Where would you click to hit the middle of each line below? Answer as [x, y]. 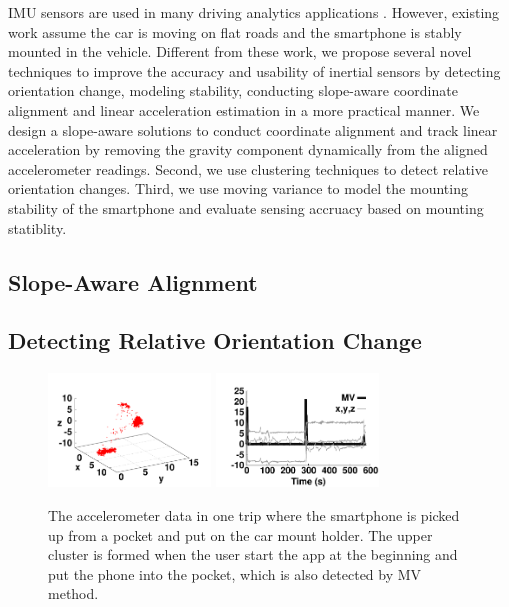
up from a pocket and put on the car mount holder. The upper [240, 534]
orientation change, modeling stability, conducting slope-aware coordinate [233, 90]
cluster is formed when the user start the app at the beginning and [253, 554]
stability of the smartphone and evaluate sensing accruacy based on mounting [246, 207]
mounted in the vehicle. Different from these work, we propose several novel [240, 51]
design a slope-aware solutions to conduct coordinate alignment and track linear [253, 129]
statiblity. [37, 227]
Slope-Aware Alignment [133, 281]
